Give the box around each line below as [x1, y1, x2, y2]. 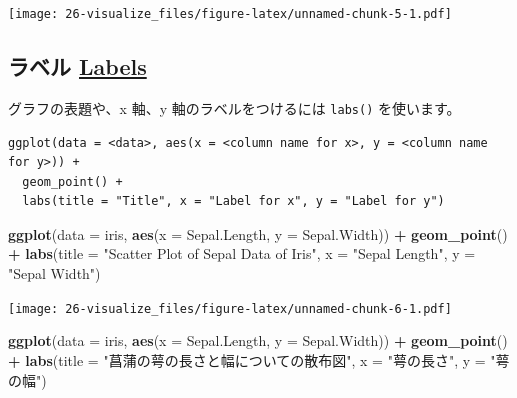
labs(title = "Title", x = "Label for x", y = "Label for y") [22, 194, 445, 209]
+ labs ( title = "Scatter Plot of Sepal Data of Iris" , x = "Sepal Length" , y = [8, 243, 476, 264]
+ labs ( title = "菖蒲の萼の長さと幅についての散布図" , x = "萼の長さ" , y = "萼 [8, 349, 510, 370]
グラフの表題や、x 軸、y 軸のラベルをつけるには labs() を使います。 [8, 97, 461, 118]
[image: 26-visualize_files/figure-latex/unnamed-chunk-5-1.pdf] [8, 7, 452, 21]
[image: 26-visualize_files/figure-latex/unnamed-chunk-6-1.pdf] [8, 301, 452, 316]
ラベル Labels [8, 51, 147, 82]
